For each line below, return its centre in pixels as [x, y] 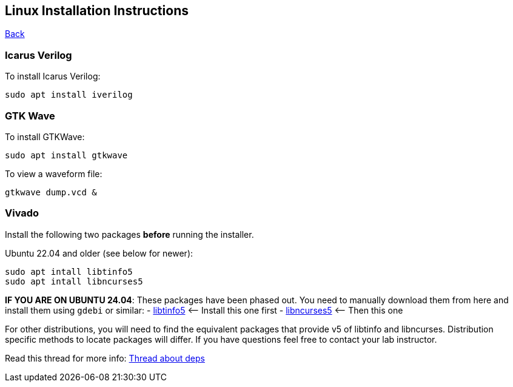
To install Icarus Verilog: [53, 76]
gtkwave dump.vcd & [51, 192]
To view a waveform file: [54, 173]
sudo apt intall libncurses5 [74, 281]
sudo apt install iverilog [69, 95]
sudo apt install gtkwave [66, 155]
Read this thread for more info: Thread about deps [105, 358]
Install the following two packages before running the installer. [129, 234]
